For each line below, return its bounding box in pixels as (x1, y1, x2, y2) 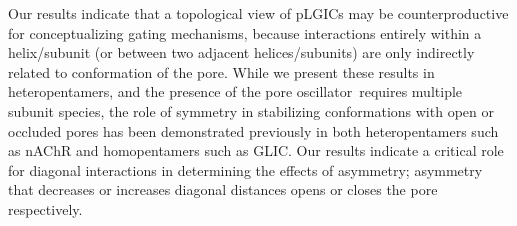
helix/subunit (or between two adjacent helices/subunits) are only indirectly (8, 42, 475, 63)
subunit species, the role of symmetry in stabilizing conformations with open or (8, 100, 494, 121)
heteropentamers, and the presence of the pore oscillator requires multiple (8, 81, 463, 102)
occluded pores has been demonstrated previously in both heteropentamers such (8, 120, 499, 141)
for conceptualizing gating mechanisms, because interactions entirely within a (8, 22, 482, 43)
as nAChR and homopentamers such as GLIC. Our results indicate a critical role (8, 140, 504, 161)
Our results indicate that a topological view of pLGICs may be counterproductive (8, 3, 509, 23)
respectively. (8, 198, 83, 219)
